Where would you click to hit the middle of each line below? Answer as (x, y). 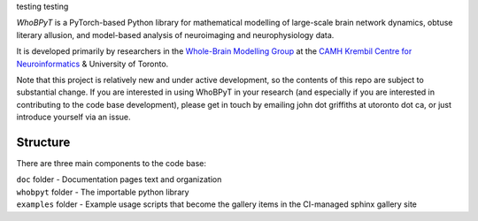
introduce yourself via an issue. (73, 117)
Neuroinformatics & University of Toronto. (93, 64)
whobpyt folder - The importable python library (103, 192)
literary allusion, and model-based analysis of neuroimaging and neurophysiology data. (175, 34)
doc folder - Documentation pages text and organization (119, 179)
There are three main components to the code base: (112, 164)
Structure (43, 142)
